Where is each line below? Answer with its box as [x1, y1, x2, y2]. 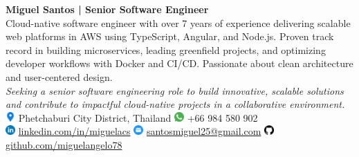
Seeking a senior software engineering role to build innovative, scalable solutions [6, 83, 344, 98]
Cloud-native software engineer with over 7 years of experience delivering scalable [6, 15, 351, 30]
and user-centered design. [6, 69, 113, 84]
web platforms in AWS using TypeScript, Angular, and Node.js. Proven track [6, 29, 334, 44]
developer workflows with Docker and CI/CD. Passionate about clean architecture [6, 56, 353, 71]
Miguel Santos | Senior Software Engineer [6, 2, 209, 16]
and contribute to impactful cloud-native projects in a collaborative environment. [6, 97, 345, 111]
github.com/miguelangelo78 [6, 137, 122, 151]
